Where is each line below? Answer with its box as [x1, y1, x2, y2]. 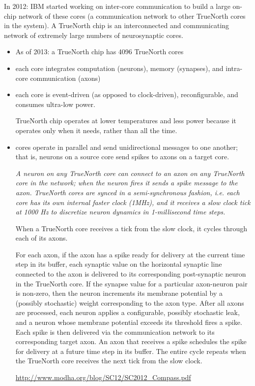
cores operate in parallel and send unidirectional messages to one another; [15, 141, 238, 152]
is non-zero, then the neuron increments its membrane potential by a [15, 288, 223, 298]
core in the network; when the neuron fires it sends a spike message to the [15, 177, 238, 188]
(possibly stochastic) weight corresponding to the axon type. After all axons [15, 297, 244, 308]
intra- [226, 63, 243, 73]
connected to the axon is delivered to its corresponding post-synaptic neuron [15, 269, 246, 279]
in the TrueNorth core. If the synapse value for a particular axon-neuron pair [15, 278, 248, 288]
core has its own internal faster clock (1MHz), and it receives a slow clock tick [15, 197, 251, 207]
